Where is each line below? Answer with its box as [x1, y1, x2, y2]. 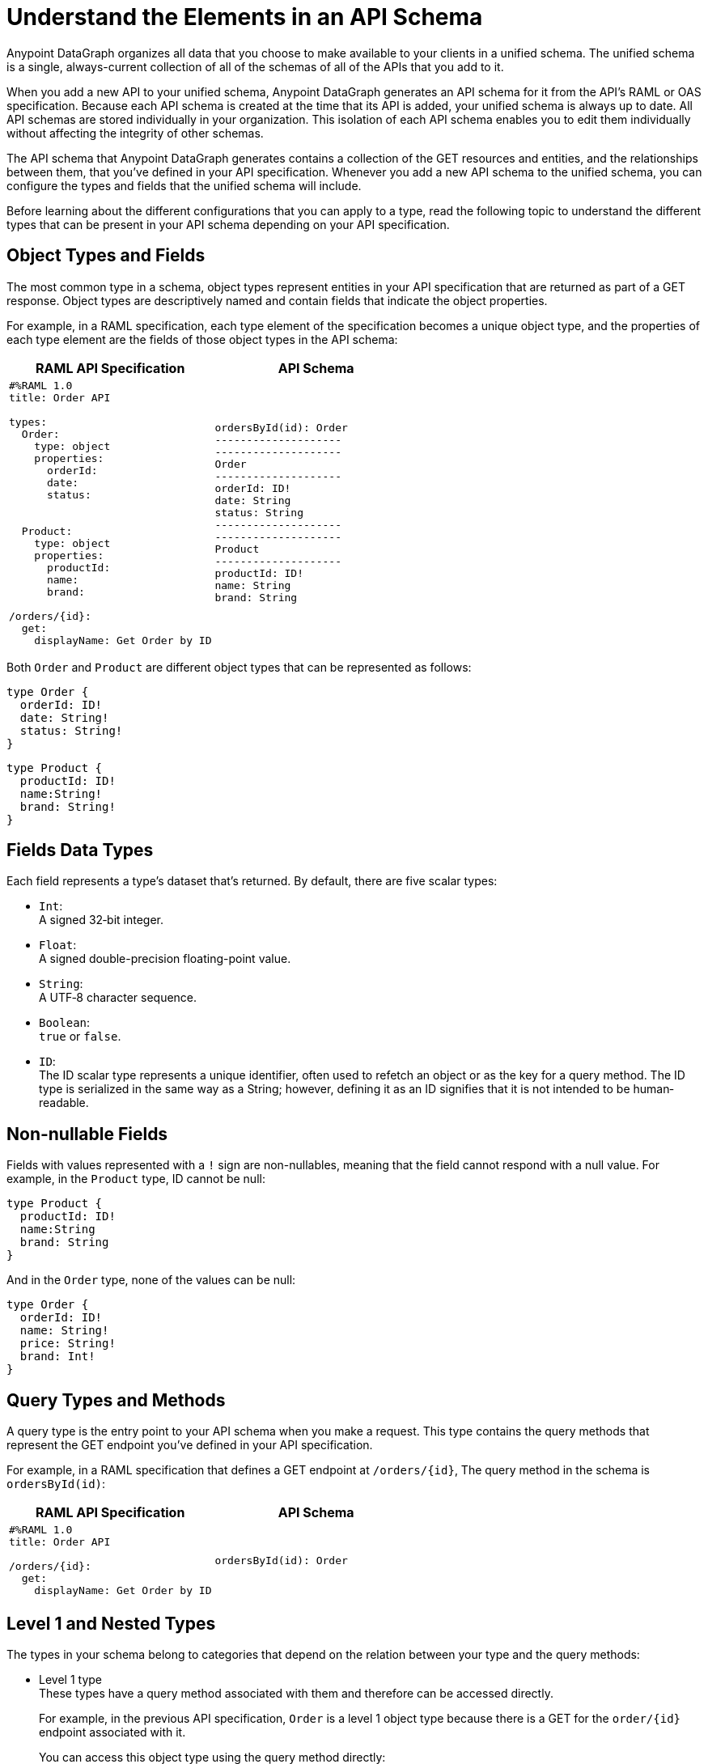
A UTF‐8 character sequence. [39, 990, 197, 1005]
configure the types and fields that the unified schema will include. [6, 178, 362, 193]
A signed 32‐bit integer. [39, 913, 164, 927]
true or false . [39, 1029, 121, 1044]
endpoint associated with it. [39, 1724, 186, 1739]
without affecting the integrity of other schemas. [6, 125, 264, 140]
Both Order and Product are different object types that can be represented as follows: [6, 659, 472, 674]
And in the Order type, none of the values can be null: [6, 1273, 296, 1287]
